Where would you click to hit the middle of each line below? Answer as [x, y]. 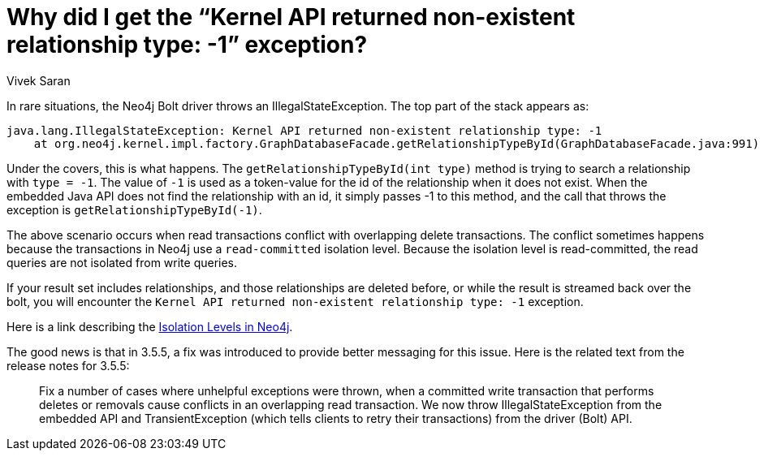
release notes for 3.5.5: [68, 365]
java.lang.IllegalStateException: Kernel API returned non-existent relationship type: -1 [304, 130]
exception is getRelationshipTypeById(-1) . [134, 209]
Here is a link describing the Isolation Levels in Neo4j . [150, 326]
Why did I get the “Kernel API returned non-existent [291, 17]
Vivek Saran [39, 80]
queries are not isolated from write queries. [122, 262]
